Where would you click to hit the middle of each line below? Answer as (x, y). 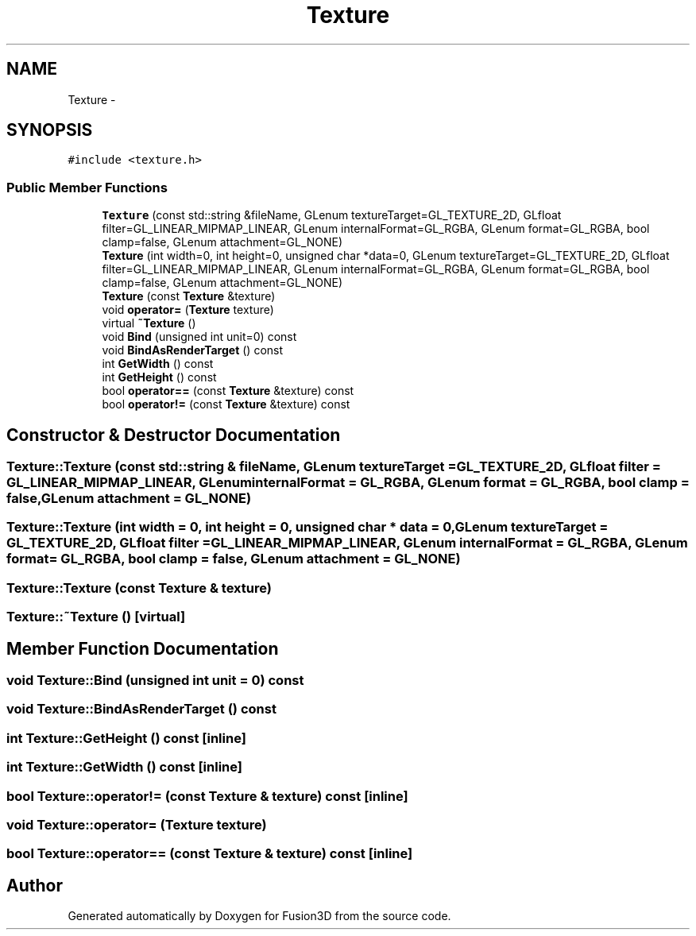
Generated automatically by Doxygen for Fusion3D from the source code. (259, 916)
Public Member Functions (87, 187)
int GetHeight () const (159, 377)
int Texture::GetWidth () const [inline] (124, 767)
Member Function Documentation (143, 648)
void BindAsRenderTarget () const (193, 350)
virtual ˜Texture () (149, 323)
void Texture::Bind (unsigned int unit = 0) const (155, 680)
